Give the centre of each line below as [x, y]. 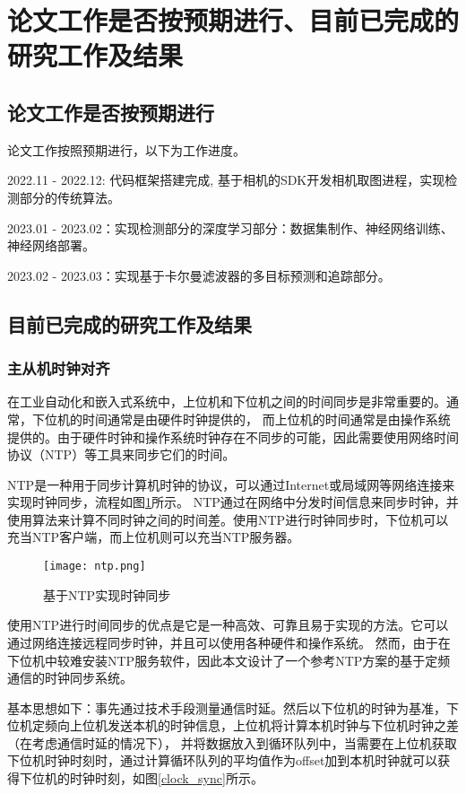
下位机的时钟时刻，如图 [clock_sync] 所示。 [141, 778]
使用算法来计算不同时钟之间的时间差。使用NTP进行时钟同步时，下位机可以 [228, 519]
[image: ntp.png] [95, 567]
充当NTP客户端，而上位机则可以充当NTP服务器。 [154, 537]
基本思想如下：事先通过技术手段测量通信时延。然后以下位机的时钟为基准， [227, 707]
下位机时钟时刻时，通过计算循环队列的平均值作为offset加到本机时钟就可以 [223, 760]
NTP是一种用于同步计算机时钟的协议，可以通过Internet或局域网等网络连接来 [231, 484]
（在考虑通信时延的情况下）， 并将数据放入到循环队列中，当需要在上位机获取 [232, 742]
